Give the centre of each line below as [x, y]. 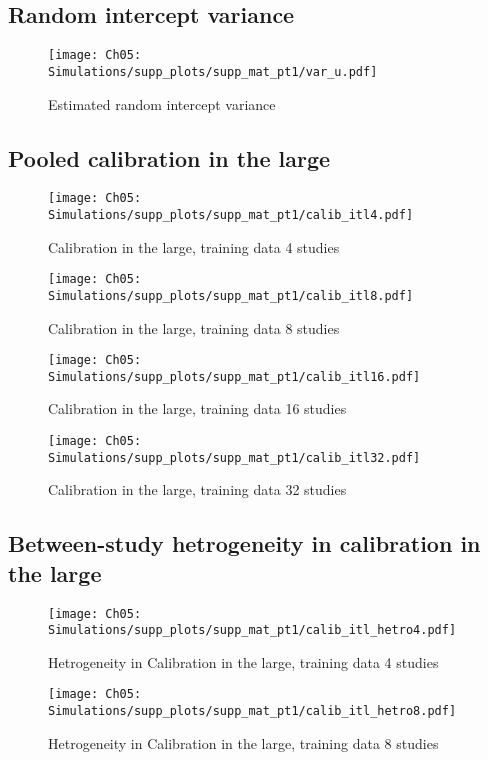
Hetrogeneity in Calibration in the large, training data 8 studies [243, 742]
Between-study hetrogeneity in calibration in [244, 543]
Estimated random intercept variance [162, 103]
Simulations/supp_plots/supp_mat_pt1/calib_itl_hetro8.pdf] [252, 711]
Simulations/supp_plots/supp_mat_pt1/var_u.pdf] [213, 71]
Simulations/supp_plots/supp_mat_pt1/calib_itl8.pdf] [231, 295]
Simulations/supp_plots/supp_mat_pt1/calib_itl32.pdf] [234, 457]
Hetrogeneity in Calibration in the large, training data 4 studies [243, 661]
